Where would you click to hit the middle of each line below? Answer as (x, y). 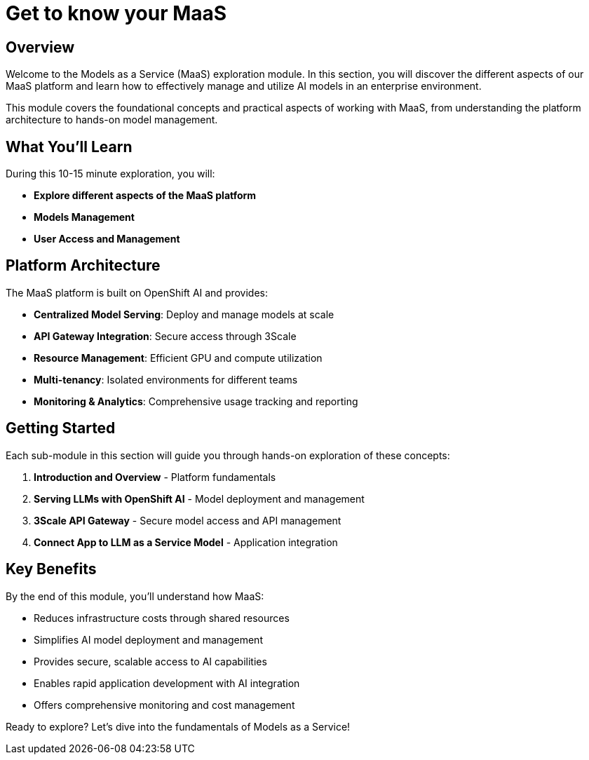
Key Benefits (51, 569)
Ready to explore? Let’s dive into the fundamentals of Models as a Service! (178, 726)
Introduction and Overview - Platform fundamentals (155, 477)
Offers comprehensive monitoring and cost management (164, 705)
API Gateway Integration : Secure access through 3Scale (165, 336)
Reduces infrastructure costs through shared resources (162, 618)
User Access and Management (107, 239)
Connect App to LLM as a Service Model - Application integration (186, 542)
